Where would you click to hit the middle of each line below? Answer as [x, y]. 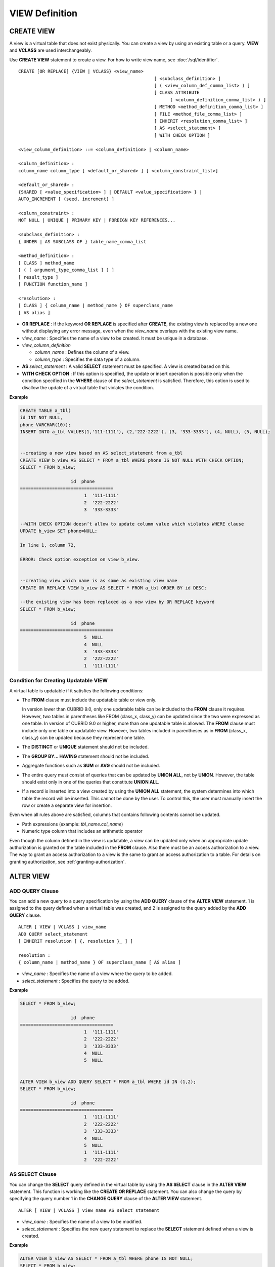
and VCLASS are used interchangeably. [51, 50]
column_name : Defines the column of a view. [82, 352]
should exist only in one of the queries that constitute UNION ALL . [90, 782]
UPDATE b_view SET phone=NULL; [59, 531]
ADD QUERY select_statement [53, 934]
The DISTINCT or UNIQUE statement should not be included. [85, 747]
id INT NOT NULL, [41, 418]
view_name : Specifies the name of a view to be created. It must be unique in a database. [115, 338]
